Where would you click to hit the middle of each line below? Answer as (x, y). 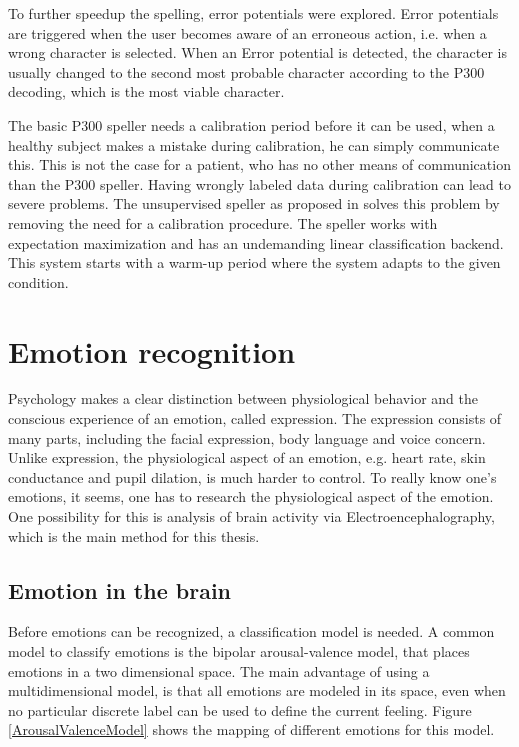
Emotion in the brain (119, 589)
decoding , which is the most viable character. (146, 91)
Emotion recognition (152, 350)
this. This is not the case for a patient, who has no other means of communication (259, 164)
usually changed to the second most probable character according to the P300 (246, 71)
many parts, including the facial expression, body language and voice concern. (247, 437)
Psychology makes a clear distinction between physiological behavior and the (243, 398)
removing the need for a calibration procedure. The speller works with (223, 222)
